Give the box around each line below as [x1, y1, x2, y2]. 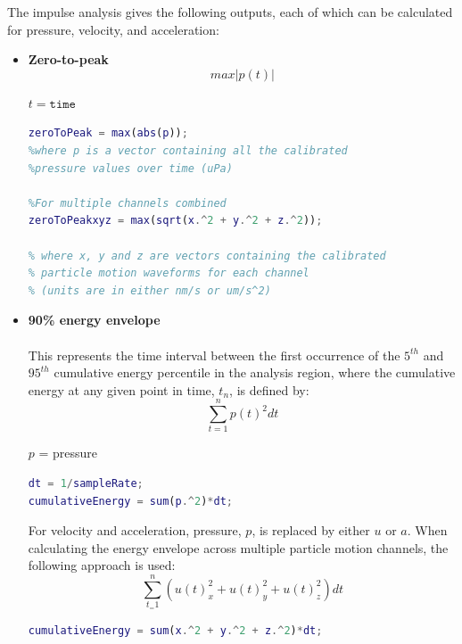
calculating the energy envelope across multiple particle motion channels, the [28, 538, 449, 557]
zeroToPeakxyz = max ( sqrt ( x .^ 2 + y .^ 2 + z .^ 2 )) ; [28, 214, 323, 227]
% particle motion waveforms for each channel [28, 267, 309, 280]
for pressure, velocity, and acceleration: [7, 20, 219, 38]
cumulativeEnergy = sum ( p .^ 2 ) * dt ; [28, 494, 234, 508]
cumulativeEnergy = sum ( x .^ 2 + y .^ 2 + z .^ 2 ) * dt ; [28, 623, 323, 637]
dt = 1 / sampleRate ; [28, 477, 144, 490]
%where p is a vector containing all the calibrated [28, 144, 348, 157]
